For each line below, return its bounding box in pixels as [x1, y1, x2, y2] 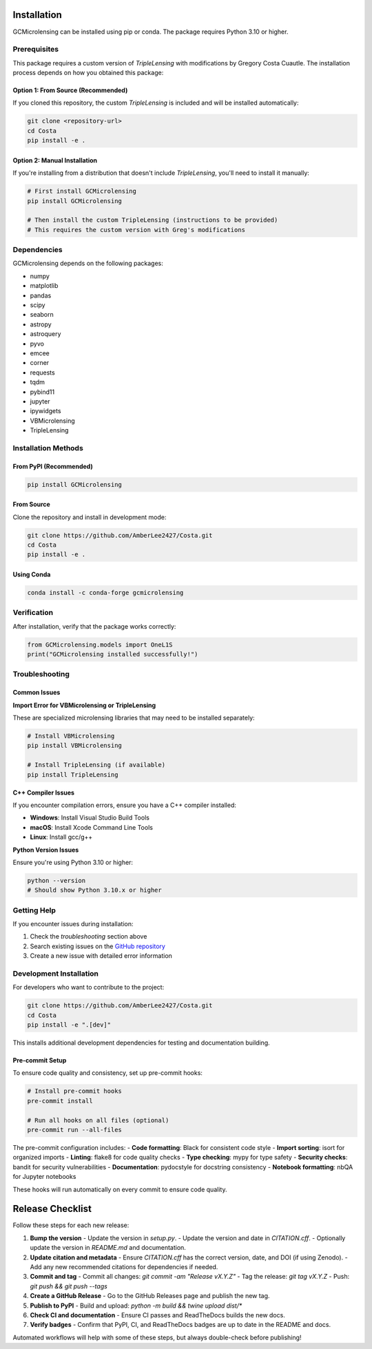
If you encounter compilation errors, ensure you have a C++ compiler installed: [12, 801, 237, 809]
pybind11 [30, 388, 55, 396]
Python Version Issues [12, 846, 79, 854]
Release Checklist [12, 1203, 92, 1215]
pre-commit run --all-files [27, 1126, 122, 1134]
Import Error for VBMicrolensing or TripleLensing [12, 701, 156, 709]
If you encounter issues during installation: [12, 920, 134, 928]
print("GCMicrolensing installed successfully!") [27, 651, 198, 658]
